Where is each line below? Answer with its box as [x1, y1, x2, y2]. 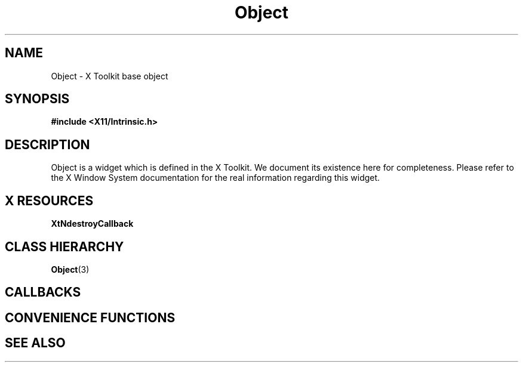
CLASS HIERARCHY [5, 239, 124, 254]
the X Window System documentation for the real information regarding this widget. [51, 172, 380, 183]
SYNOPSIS [5, 91, 70, 107]
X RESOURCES [5, 193, 94, 208]
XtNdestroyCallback [51, 218, 134, 229]
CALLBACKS [5, 285, 81, 300]
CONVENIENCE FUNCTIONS [5, 310, 176, 325]
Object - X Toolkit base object [51, 70, 168, 81]
